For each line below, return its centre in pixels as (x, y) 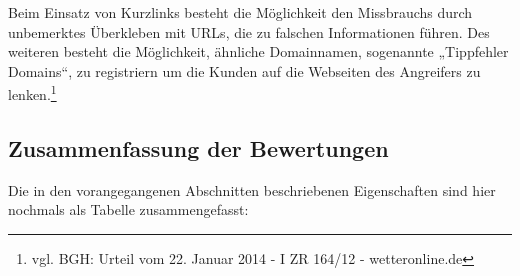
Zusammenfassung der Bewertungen (198, 148)
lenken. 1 (32, 93)
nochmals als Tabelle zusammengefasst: (128, 209)
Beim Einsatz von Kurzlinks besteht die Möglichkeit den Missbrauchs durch (240, 12)
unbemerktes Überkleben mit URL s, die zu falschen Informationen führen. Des (249, 31)
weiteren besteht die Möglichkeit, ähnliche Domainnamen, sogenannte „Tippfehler (258, 51)
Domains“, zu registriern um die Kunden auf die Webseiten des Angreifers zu (244, 70)
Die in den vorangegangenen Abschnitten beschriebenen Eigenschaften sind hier (252, 189)
